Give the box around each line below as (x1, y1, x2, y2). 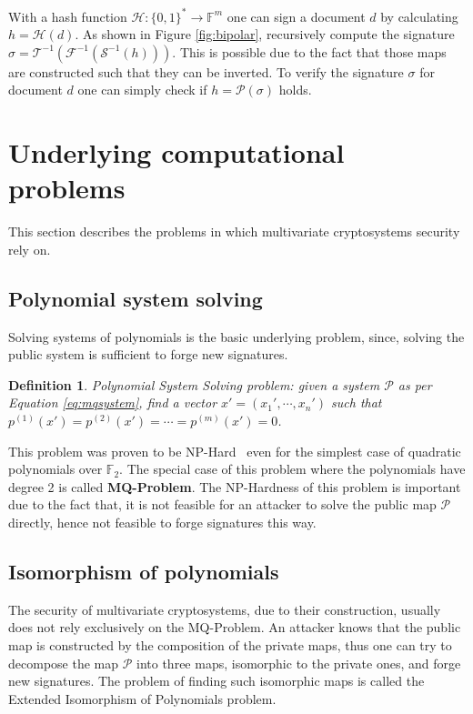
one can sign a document (226, 6, 366, 25)
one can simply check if (77, 80, 207, 99)
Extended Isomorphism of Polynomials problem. (8, 689, 277, 708)
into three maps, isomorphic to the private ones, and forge (136, 653, 461, 672)
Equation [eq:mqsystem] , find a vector (8, 393, 217, 412)
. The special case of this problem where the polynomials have (119, 459, 466, 478)
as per (398, 375, 432, 394)
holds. (278, 80, 312, 99)
